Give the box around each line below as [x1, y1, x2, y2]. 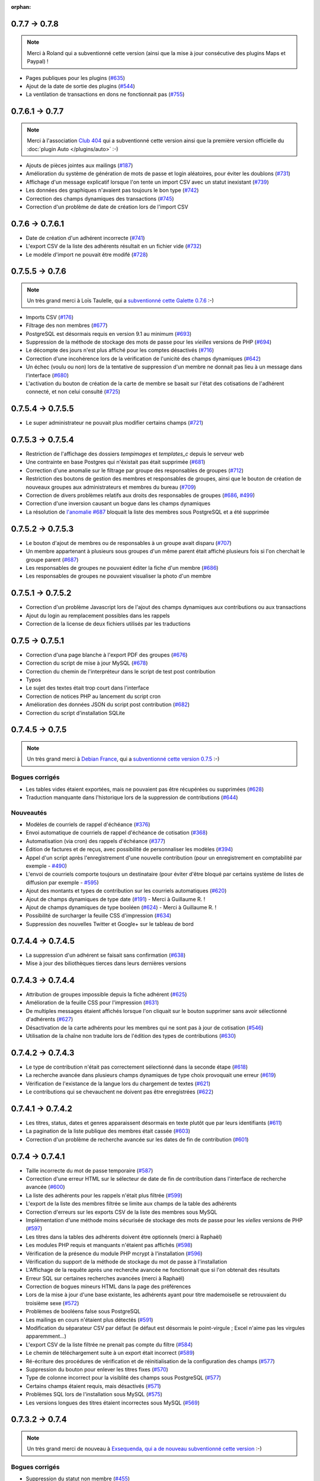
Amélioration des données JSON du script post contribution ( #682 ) [25, 701, 190, 708]
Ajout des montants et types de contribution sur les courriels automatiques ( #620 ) [25, 887, 227, 895]
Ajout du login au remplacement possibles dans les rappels [25, 612, 170, 619]
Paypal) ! [27, 58, 49, 65]
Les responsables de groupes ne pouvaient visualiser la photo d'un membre [25, 572, 212, 580]
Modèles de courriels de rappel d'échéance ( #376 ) [25, 821, 151, 828]
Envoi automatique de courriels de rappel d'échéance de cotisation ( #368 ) [25, 829, 208, 836]
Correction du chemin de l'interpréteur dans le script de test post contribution [25, 668, 216, 675]
